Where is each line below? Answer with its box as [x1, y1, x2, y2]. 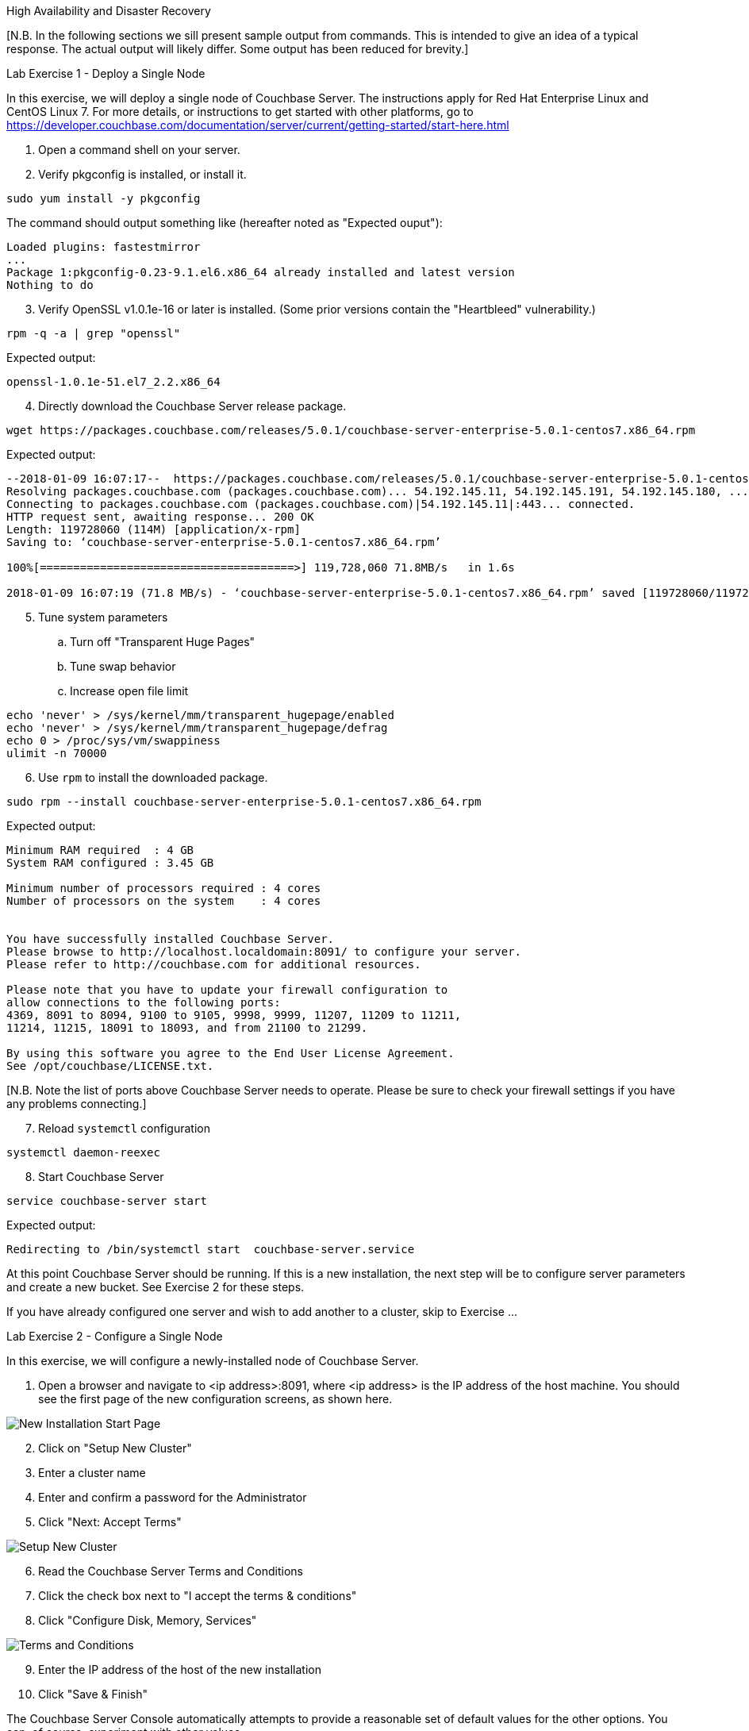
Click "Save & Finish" [38, 1687, 148, 1701]
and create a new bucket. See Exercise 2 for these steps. [6, 1280, 305, 1294]
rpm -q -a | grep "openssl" [6, 327, 181, 340]
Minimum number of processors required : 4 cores [6, 882, 321, 894]
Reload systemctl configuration [38, 1121, 210, 1135]
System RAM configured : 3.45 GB [6, 856, 214, 869]
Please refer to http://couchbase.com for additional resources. [6, 958, 421, 971]
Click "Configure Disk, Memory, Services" [38, 1614, 257, 1627]
